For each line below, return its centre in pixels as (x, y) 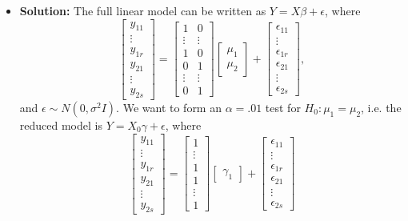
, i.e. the (381, 107)
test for (283, 107)
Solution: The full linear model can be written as (143, 10)
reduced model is (61, 125)
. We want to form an (169, 107)
